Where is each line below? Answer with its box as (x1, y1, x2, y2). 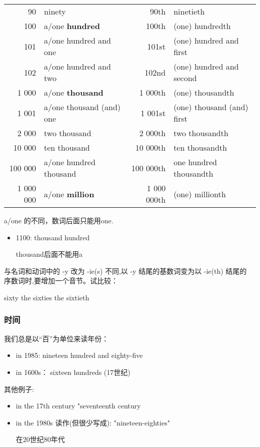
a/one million (44, 188, 94, 200)
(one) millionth (173, 188, 226, 200)
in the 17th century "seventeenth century (15, 400, 141, 411)
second (173, 72, 197, 84)
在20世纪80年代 (15, 434, 65, 444)
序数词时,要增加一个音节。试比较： (4, 275, 118, 286)
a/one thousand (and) (44, 101, 121, 113)
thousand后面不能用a (15, 249, 82, 259)
